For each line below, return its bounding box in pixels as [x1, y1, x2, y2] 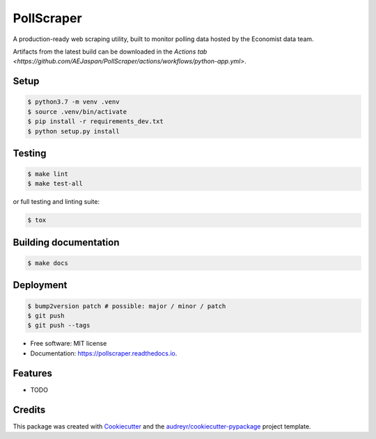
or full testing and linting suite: [13, 198, 100, 206]
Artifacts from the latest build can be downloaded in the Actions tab [13, 47, 207, 56]
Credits [13, 404, 46, 415]
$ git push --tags [27, 321, 91, 330]
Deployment [13, 279, 68, 292]
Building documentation [13, 237, 120, 248]
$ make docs [27, 260, 69, 267]
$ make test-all [27, 179, 84, 188]
